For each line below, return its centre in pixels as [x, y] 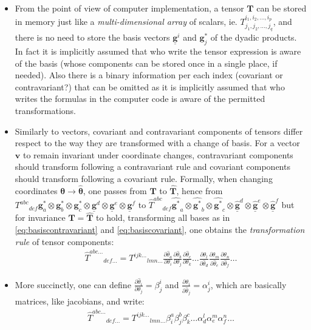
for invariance [40, 217]
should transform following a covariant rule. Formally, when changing [144, 178]
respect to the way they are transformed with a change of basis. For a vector [157, 143]
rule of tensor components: [64, 241]
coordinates [36, 190]
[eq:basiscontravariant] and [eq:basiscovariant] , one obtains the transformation [160, 230]
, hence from [200, 190]
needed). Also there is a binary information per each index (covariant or [149, 75]
